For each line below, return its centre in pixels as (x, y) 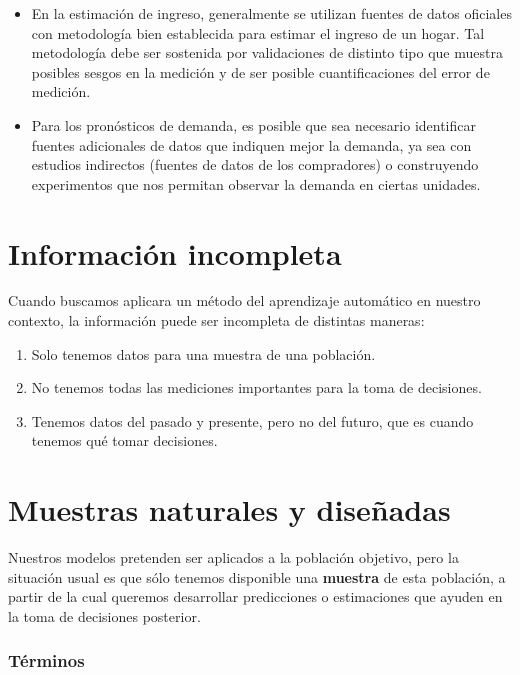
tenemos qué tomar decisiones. (124, 440)
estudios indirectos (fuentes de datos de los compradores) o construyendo (255, 164)
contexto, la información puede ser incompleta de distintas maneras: (216, 320)
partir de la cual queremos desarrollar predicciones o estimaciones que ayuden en (255, 596)
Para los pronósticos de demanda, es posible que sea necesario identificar (253, 124)
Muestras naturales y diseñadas (229, 509)
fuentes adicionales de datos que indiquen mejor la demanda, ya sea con (251, 144)
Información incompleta (175, 252)
